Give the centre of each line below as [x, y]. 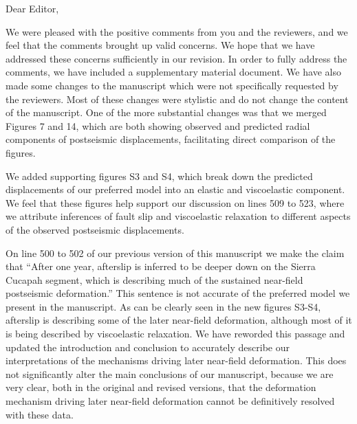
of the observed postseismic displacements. [95, 229]
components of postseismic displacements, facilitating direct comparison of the [171, 139]
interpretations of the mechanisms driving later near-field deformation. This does [176, 360]
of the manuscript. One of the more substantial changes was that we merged [166, 112]
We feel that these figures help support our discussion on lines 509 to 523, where [175, 202]
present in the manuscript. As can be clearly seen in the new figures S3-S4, [163, 306]
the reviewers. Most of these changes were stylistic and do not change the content [177, 99]
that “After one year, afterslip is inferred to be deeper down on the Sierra [161, 266]
